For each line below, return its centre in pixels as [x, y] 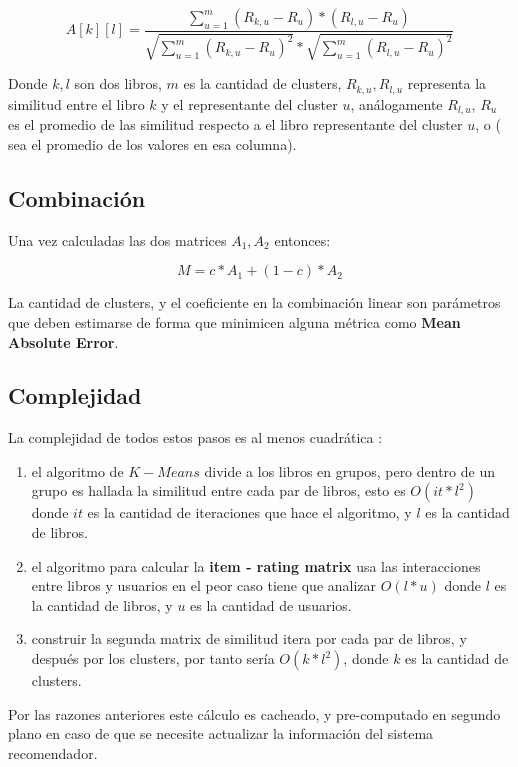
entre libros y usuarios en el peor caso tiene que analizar [204, 585]
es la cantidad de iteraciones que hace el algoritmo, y [249, 512]
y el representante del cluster [249, 103]
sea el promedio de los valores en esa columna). [152, 143]
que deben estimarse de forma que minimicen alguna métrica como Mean [234, 321]
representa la [447, 83]
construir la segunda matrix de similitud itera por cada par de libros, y [249, 638]
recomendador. [53, 752]
